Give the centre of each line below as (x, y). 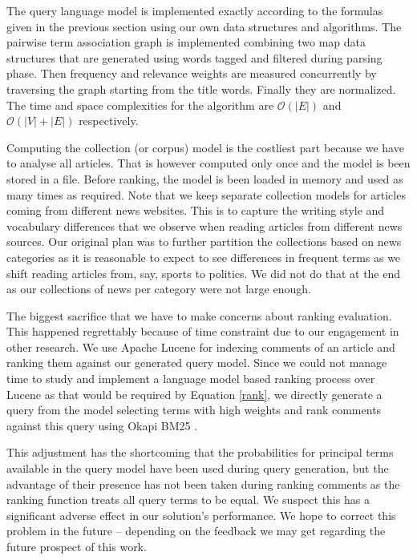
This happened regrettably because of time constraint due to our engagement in (203, 331)
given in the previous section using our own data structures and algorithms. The (204, 26)
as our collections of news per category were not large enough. (159, 289)
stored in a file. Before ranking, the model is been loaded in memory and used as (205, 178)
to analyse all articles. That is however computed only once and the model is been (208, 163)
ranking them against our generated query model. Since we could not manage (197, 363)
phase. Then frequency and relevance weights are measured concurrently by (192, 73)
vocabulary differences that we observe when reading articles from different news (204, 226)
